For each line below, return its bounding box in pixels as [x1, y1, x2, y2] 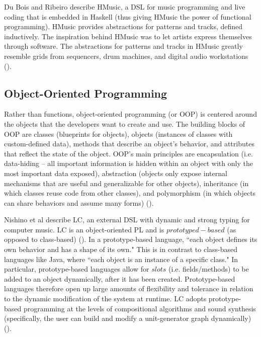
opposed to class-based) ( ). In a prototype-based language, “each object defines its [4, 234, 257, 244]
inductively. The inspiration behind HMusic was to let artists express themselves [4, 31, 252, 41]
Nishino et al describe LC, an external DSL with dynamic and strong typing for [4, 214, 250, 225]
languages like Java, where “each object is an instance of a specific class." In [4, 254, 238, 264]
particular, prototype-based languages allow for [4, 264, 149, 274]
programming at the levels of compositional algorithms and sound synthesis [23, 303, 256, 313]
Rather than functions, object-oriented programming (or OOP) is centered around [4, 109, 257, 119]
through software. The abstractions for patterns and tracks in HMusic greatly [4, 41, 243, 51]
